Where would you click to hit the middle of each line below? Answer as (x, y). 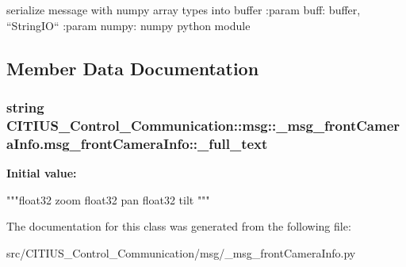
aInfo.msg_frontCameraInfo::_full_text (137, 143)
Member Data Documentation (133, 68)
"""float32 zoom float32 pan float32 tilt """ (108, 199)
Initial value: (42, 173)
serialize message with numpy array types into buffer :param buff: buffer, (184, 10)
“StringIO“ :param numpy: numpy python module (128, 25)
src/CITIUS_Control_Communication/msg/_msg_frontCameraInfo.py (181, 252)
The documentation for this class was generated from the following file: (179, 226)
